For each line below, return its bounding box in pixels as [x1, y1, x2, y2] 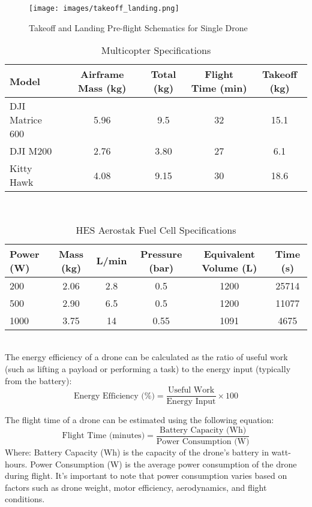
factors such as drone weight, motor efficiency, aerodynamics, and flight [5, 481, 267, 493]
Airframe [80, 67, 124, 82]
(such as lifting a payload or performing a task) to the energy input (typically [5, 363, 291, 375]
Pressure [140, 246, 182, 261]
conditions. [5, 493, 45, 505]
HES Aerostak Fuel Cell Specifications [76, 222, 236, 237]
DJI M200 [10, 144, 52, 158]
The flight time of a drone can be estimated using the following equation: [5, 414, 274, 426]
